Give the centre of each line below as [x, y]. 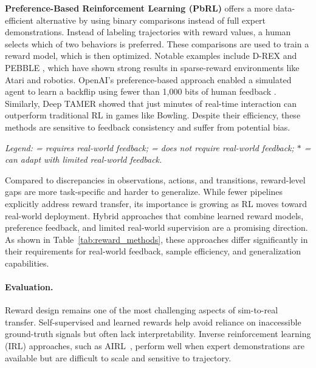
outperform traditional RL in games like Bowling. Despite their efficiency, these [153, 115]
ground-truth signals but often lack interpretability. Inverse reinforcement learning [158, 334]
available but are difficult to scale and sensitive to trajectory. [118, 357]
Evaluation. [29, 287]
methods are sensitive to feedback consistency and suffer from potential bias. [148, 127]
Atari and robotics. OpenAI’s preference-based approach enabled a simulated [148, 79]
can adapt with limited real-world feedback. [84, 159]
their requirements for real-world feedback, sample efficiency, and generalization [153, 251]
